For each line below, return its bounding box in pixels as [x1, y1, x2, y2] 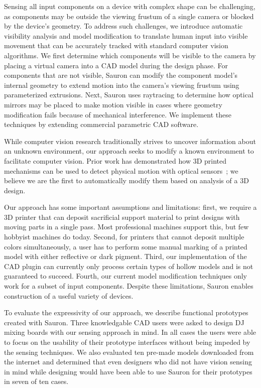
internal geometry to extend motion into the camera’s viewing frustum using [4, 79, 239, 90]
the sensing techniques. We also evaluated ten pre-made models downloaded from [4, 346, 254, 357]
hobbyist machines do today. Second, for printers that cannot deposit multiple [4, 231, 244, 242]
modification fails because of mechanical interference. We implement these [4, 109, 231, 119]
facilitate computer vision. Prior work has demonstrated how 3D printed [4, 155, 227, 166]
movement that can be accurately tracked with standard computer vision [4, 40, 228, 51]
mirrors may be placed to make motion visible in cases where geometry [4, 99, 222, 109]
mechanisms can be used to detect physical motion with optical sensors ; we [4, 165, 238, 176]
